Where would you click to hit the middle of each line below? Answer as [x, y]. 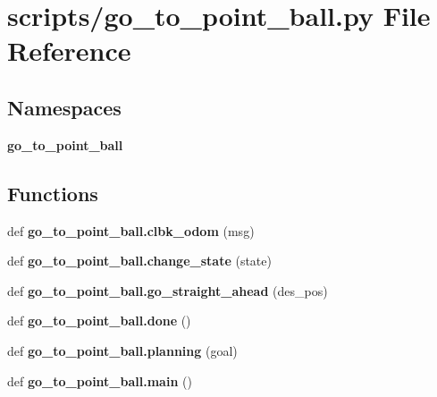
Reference [69, 51]
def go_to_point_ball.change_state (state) [139, 261]
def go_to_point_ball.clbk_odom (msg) [131, 230]
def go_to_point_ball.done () [99, 321]
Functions [53, 193]
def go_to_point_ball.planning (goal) [122, 350]
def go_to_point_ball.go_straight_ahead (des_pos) [168, 290]
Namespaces [64, 107]
